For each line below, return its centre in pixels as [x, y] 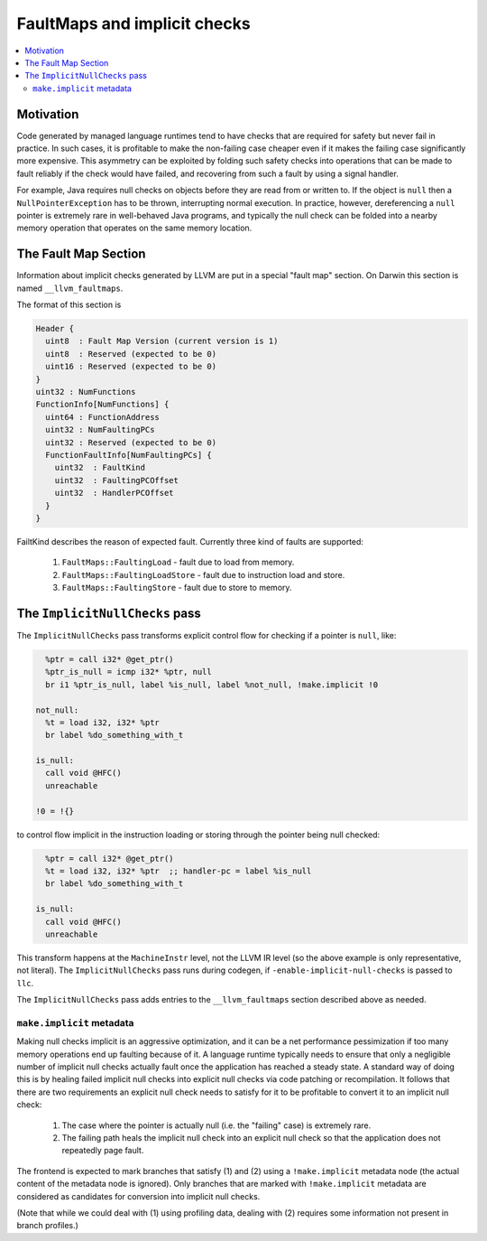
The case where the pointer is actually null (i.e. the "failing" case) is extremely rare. [216, 1125]
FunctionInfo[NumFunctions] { [102, 405]
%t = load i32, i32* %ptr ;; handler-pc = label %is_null [179, 871]
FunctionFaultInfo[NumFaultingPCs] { [129, 455]
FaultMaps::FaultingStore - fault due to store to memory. [177, 588]
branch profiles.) [47, 1226]
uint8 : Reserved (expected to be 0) [131, 354]
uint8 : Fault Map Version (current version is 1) [162, 341]
